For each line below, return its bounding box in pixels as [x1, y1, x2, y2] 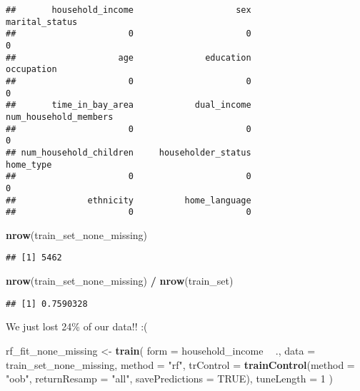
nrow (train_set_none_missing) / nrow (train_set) [6, 273, 234, 288]
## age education [6, 52, 251, 63]
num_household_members [6, 111, 114, 122]
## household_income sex [6, 5, 251, 15]
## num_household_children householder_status [6, 147, 251, 158]
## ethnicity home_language [6, 195, 251, 205]
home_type [6, 159, 52, 170]
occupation [6, 64, 57, 75]
